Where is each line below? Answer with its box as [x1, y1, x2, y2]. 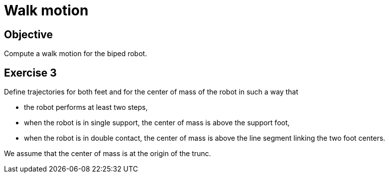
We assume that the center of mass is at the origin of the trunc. [4, 149, 211, 158]
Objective [4, 28, 53, 41]
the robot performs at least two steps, [24, 103, 148, 112]
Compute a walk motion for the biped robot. [4, 49, 147, 58]
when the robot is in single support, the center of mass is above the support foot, [24, 118, 290, 127]
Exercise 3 [4, 66, 57, 79]
